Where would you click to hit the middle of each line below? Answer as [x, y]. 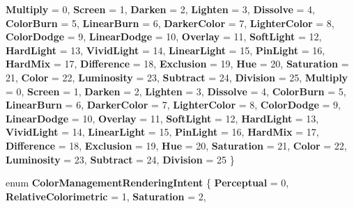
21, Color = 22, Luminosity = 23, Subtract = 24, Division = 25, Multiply [177, 77]
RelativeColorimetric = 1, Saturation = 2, [106, 196]
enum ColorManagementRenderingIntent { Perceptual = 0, [147, 183]
